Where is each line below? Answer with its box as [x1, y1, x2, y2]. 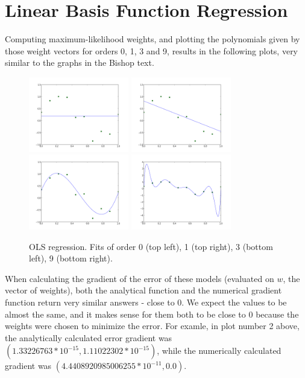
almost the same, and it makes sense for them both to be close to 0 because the [5, 307, 299, 320]
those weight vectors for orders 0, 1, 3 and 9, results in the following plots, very [5, 44, 298, 57]
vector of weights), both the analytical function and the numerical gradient [5, 284, 282, 296]
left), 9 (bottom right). [29, 252, 113, 264]
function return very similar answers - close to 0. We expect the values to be [5, 295, 287, 308]
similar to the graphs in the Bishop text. [5, 56, 154, 69]
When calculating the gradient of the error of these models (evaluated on [5, 272, 274, 284]
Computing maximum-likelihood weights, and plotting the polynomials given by [5, 33, 300, 45]
